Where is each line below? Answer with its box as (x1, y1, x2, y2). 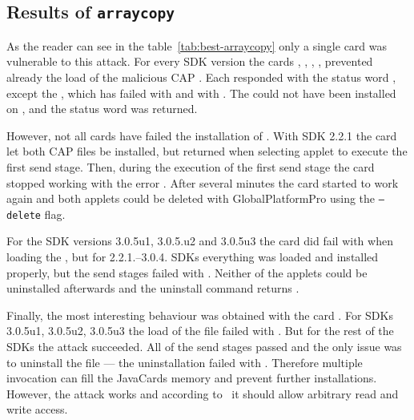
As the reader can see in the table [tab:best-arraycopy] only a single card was (6, 37, 388, 54)
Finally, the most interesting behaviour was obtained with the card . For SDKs (6, 306, 393, 323)
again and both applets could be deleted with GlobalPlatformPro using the (6, 190, 376, 207)
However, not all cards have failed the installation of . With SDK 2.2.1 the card (6, 127, 397, 143)
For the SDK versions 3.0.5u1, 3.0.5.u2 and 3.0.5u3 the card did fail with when (6, 232, 393, 249)
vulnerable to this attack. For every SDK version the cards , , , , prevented (6, 53, 373, 70)
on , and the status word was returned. (6, 100, 198, 117)
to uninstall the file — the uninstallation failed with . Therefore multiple (6, 353, 363, 370)
